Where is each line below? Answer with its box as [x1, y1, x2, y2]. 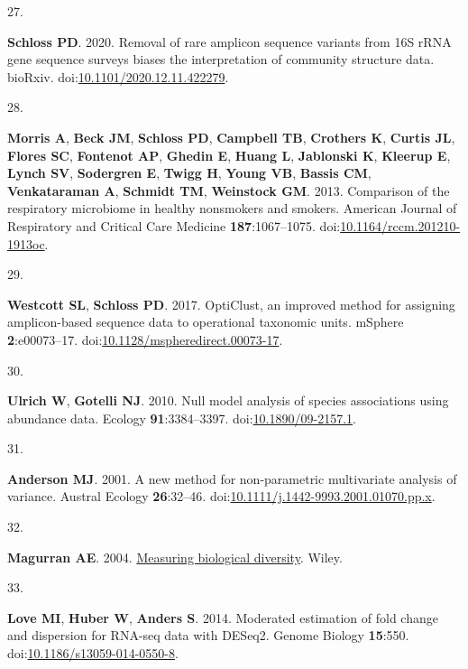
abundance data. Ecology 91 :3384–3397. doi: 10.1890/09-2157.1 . [7, 408, 356, 427]
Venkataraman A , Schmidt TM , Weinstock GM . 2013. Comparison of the [7, 181, 450, 200]
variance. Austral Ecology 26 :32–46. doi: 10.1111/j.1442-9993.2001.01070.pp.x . [7, 487, 436, 506]
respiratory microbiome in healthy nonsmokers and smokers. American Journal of [7, 199, 457, 218]
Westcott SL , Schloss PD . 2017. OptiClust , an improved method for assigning [7, 294, 455, 313]
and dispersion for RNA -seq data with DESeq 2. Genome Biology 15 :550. [7, 626, 409, 645]
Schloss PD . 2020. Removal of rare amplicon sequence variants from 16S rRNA [7, 32, 452, 51]
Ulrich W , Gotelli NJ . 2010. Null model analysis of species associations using [7, 391, 449, 410]
